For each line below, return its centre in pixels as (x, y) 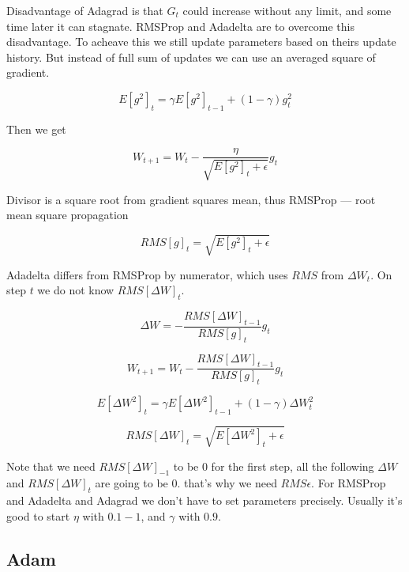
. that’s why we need (227, 483)
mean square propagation (68, 215)
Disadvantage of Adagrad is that (85, 10)
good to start (38, 515)
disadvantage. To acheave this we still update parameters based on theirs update (201, 42)
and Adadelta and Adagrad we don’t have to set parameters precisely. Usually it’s (204, 500)
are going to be (131, 483)
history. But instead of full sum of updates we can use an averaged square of (191, 57)
